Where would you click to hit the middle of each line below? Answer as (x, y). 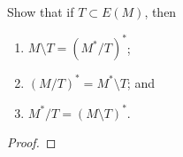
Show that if (41, 12)
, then (160, 12)
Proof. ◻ (32, 142)
